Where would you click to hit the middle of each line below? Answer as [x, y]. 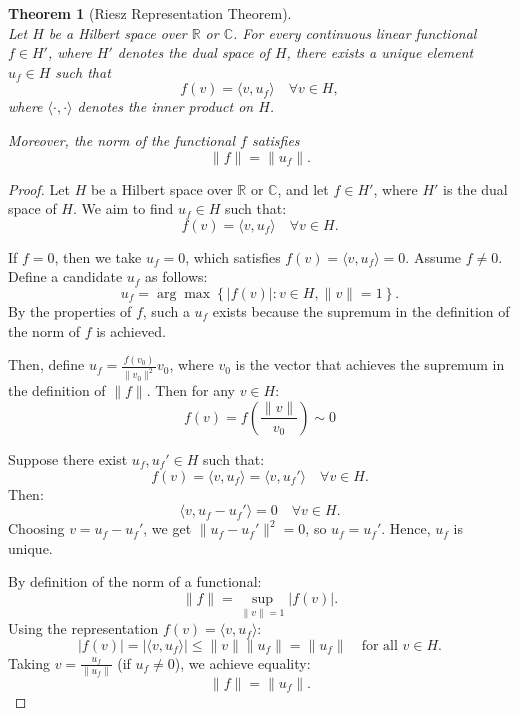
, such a [166, 310]
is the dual [475, 188]
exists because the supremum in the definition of [361, 310]
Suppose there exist [68, 458]
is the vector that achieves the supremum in [370, 364]
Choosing [36, 528]
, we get [167, 528]
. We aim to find [123, 208]
